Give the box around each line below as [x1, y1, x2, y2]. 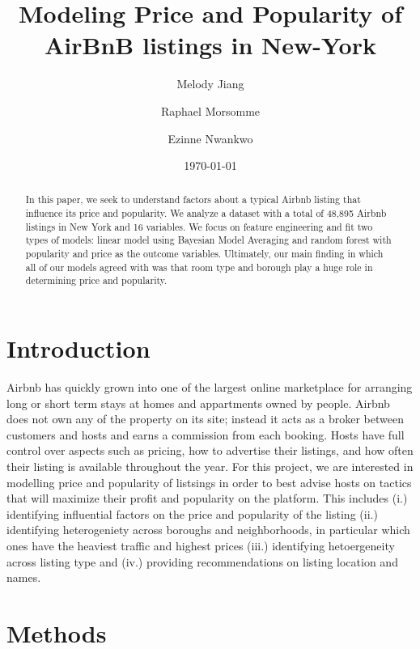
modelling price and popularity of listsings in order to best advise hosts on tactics [6, 473, 412, 490]
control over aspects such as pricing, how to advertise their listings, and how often [6, 442, 414, 459]
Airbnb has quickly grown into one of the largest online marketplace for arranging [6, 379, 413, 396]
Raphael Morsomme [160, 102, 261, 119]
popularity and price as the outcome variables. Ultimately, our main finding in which [25, 247, 384, 261]
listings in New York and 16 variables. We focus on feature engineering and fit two [25, 219, 373, 233]
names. [6, 569, 41, 586]
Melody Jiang [176, 75, 244, 92]
